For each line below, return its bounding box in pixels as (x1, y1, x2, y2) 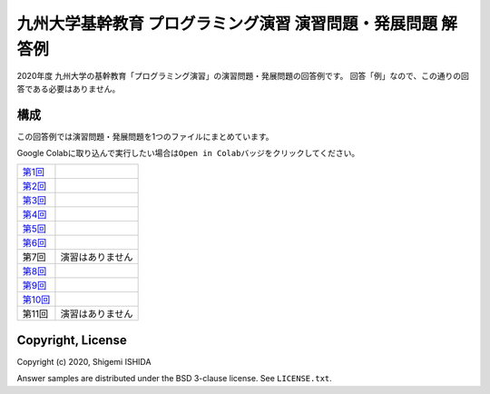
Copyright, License (16, 332, 127, 348)
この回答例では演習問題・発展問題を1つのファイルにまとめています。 (16, 131, 274, 142)
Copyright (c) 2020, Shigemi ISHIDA (16, 356, 152, 367)
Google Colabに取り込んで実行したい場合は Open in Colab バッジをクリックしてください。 (16, 148, 360, 159)
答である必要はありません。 (16, 83, 121, 94)
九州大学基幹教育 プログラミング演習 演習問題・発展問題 (16, 14, 438, 34)
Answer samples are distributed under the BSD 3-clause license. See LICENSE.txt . (16, 373, 333, 384)
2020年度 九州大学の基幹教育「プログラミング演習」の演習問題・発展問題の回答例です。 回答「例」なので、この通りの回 (16, 71, 469, 82)
